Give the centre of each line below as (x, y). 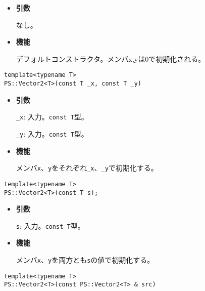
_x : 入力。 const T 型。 (52, 117)
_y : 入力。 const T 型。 (52, 133)
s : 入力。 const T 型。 (50, 225)
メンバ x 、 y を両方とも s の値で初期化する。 (85, 260)
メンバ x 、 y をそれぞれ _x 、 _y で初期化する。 (87, 168)
